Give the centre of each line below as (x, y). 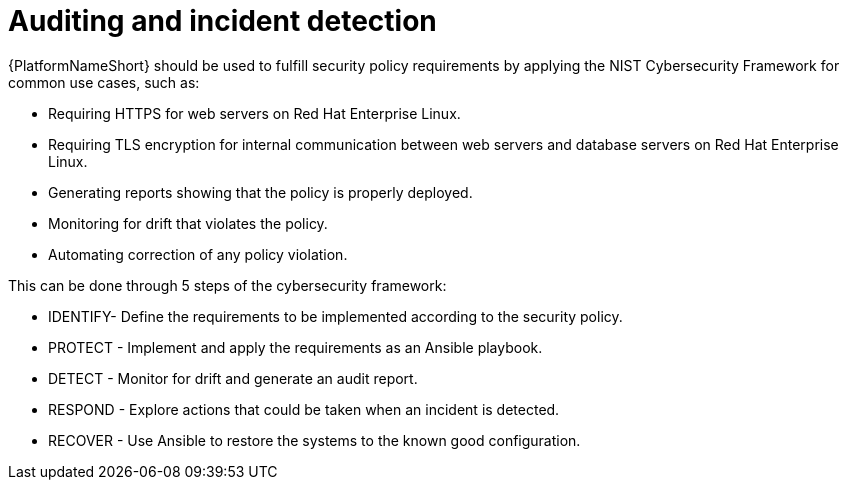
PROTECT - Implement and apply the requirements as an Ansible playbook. (295, 347)
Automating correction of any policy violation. (198, 254)
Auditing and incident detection (222, 21)
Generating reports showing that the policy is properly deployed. (260, 192)
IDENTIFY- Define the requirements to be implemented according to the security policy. (335, 316)
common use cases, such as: (104, 82)
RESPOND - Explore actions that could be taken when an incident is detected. (304, 409)
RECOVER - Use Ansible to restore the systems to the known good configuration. (314, 440)
